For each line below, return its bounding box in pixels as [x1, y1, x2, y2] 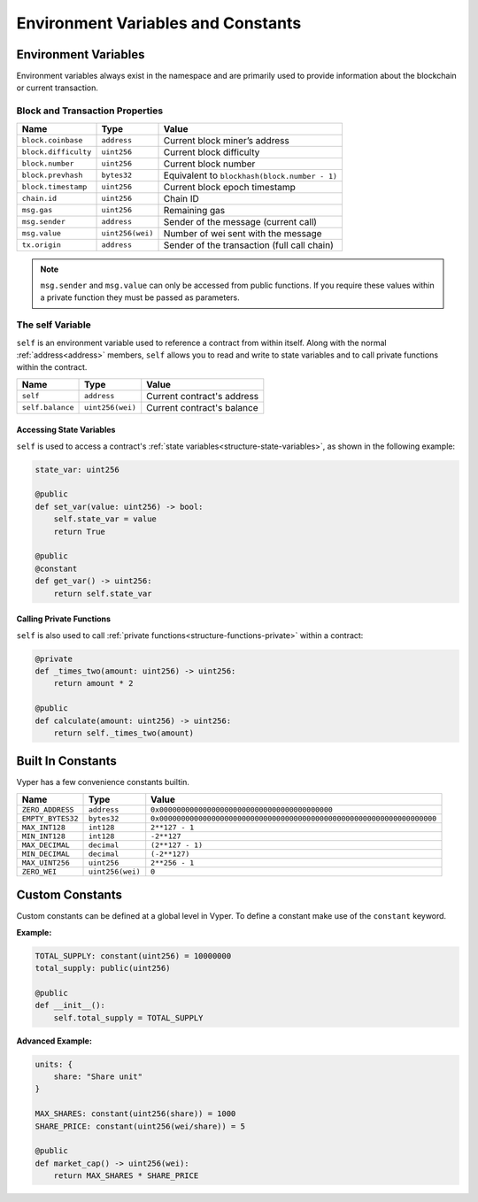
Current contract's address [146, 389, 259, 402]
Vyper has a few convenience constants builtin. [16, 777, 189, 788]
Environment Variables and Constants [16, 13, 302, 33]
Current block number [163, 158, 256, 170]
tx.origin [21, 240, 62, 250]
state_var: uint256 [35, 465, 119, 474]
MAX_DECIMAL [21, 840, 70, 850]
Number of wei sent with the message [163, 227, 322, 239]
